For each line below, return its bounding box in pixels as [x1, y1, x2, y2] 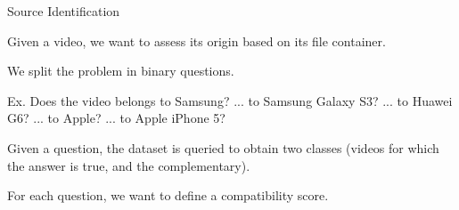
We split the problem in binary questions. [7, 61, 234, 80]
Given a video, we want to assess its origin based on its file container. [7, 31, 386, 50]
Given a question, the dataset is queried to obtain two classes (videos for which [7, 138, 439, 157]
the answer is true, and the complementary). [7, 156, 250, 174]
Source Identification [7, 2, 120, 20]
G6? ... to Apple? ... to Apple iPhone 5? [7, 109, 225, 127]
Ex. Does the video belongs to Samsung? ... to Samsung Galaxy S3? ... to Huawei [7, 91, 453, 109]
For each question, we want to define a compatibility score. [7, 186, 329, 205]
